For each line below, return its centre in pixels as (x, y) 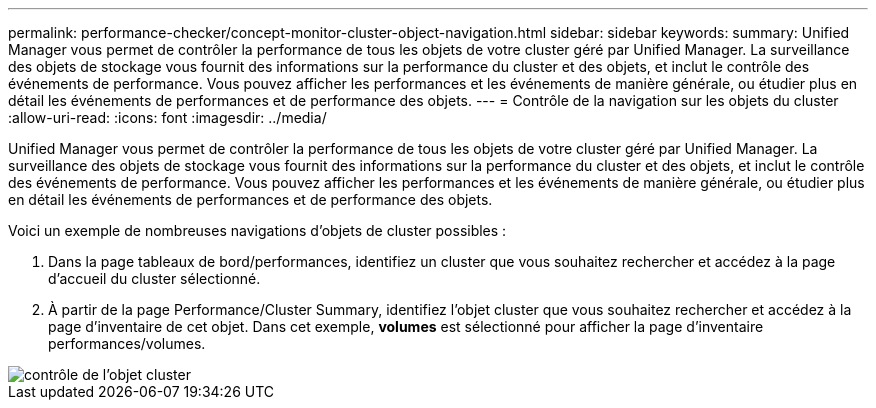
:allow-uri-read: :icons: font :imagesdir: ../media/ (167, 117)
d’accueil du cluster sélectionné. (154, 278)
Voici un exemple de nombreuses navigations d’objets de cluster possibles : (257, 230)
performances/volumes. (127, 343)
